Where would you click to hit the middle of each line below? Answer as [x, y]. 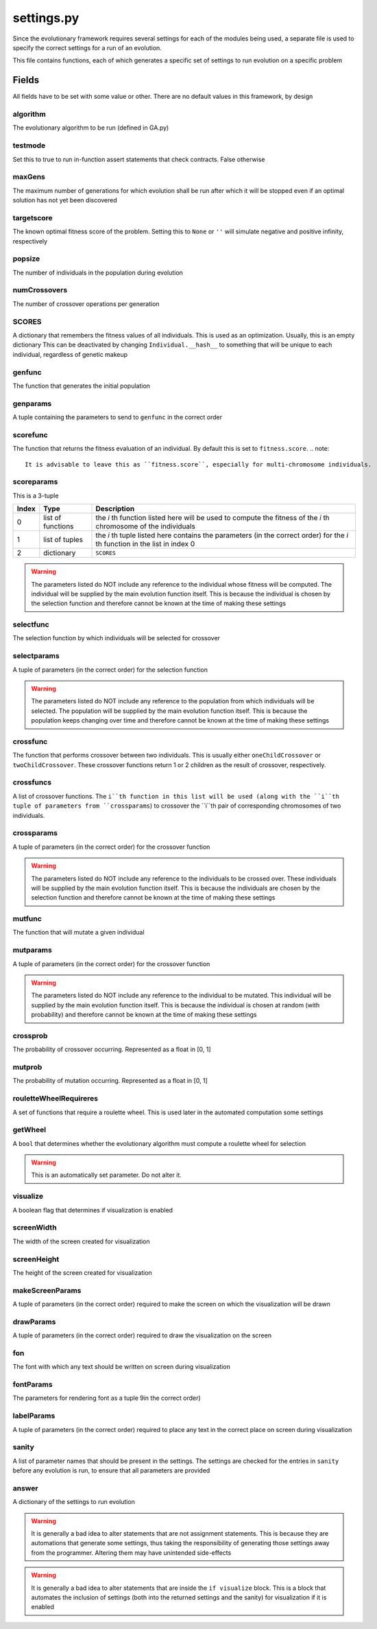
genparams [32, 403]
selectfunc [31, 624]
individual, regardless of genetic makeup [70, 354]
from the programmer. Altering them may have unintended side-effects [131, 1552]
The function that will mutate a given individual [78, 933]
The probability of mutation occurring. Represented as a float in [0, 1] [110, 1081]
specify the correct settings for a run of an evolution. [87, 47]
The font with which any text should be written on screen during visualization [122, 1367]
